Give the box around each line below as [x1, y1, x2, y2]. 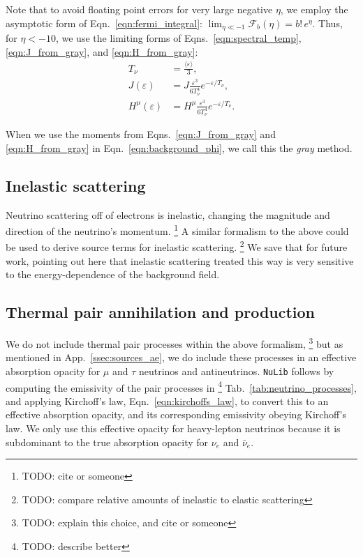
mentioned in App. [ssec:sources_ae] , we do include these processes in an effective [6, 350, 357, 365]
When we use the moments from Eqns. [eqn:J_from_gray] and [6, 127, 276, 142]
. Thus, [312, 15, 343, 30]
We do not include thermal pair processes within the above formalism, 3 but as [6, 335, 343, 351]
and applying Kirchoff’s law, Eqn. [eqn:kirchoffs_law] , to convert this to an [6, 393, 329, 408]
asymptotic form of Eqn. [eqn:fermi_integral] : [6, 15, 203, 30]
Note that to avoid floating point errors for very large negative [6, 2, 273, 16]
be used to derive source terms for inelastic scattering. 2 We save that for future [6, 238, 348, 254]
